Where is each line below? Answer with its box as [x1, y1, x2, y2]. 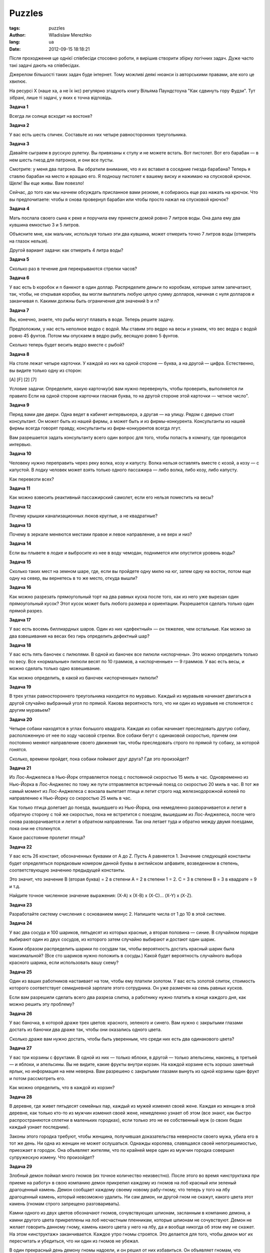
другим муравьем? [9, 707, 50, 713]
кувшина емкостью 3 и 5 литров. [9, 222, 80, 228]
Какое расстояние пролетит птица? [9, 834, 85, 841]
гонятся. [9, 747, 27, 753]
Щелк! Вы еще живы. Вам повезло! [9, 180, 84, 186]
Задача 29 [9, 1163, 32, 1170]
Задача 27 [9, 1045, 32, 1051]
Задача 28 [9, 1094, 32, 1100]
